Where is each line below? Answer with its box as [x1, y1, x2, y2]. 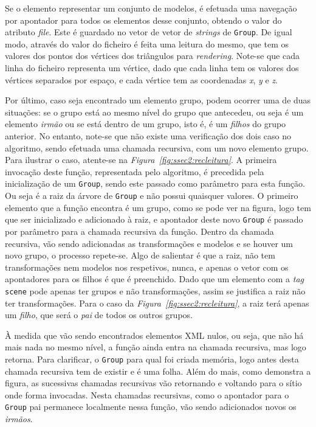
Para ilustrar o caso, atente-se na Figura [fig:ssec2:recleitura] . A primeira [5, 153, 277, 166]
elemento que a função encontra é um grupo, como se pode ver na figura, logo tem [5, 201, 311, 213]
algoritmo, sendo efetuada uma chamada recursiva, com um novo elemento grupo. [5, 141, 309, 154]
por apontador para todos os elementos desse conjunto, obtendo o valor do [5, 13, 282, 26]
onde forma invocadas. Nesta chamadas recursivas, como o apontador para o [5, 388, 289, 401]
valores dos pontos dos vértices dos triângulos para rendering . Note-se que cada [5, 49, 300, 62]
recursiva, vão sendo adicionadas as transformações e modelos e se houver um [5, 237, 294, 249]
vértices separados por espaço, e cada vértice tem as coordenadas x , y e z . [5, 73, 278, 86]
